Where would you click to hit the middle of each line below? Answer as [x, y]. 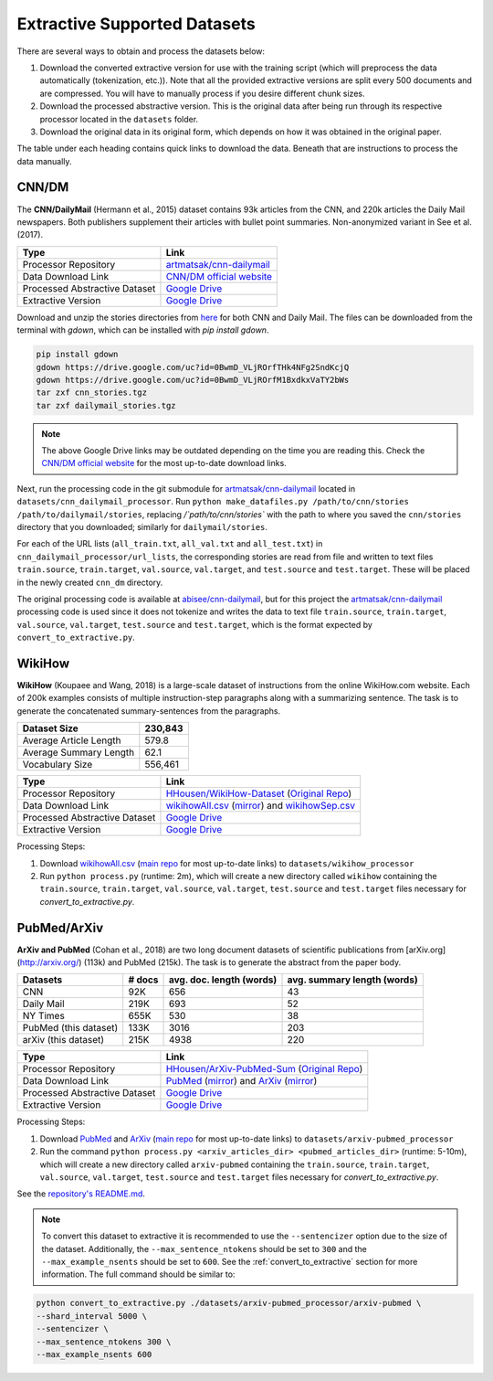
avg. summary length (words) [353, 980]
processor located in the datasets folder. [119, 119]
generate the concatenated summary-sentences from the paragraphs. [149, 711]
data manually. [44, 161]
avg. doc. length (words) [223, 980]
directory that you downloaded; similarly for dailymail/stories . [142, 527]
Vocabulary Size [58, 765]
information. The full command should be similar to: [138, 1274]
